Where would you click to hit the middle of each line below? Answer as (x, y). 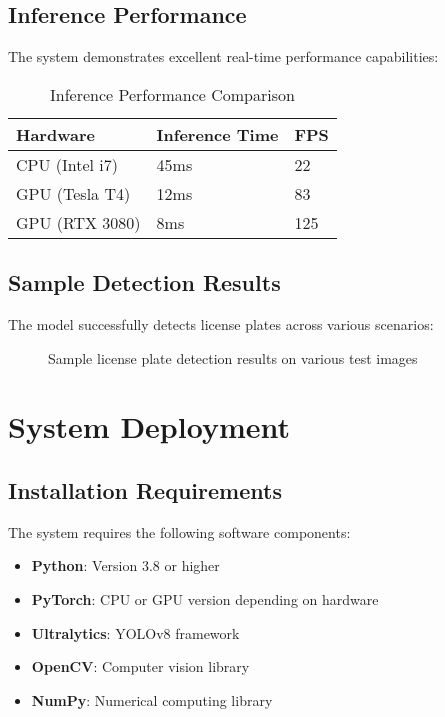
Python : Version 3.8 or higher (125, 565)
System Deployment (149, 426)
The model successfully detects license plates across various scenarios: (221, 324)
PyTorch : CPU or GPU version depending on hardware (205, 598)
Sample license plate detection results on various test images (233, 357)
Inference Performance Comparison (172, 94)
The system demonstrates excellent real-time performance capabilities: (223, 56)
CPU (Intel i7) (67, 164)
